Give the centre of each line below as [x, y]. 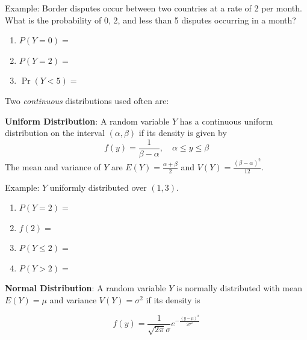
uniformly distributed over [98, 187]
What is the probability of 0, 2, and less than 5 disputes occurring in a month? [150, 20]
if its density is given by [183, 133]
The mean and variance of [53, 166]
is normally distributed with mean [239, 288]
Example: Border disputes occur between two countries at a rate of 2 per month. [153, 8]
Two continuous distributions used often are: [87, 100]
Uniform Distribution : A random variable [87, 121]
